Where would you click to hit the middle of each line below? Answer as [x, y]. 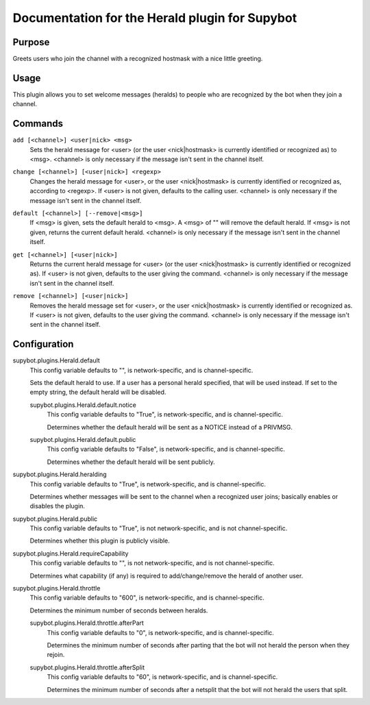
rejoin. [56, 655]
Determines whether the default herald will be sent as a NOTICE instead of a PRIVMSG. [170, 427]
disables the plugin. [58, 506]
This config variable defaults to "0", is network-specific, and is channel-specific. [160, 632]
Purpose [31, 42]
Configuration [43, 344]
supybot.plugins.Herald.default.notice [83, 405]
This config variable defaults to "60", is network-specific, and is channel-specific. [162, 677]
